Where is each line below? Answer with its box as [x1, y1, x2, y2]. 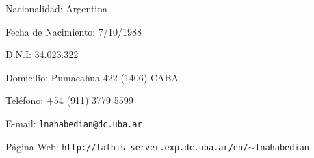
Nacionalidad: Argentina [5, 1, 108, 15]
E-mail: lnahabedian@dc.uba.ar [5, 116, 142, 130]
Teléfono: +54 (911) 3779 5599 [5, 93, 133, 107]
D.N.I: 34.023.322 [5, 47, 79, 62]
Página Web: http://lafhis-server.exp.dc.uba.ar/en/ [5, 139, 248, 153]
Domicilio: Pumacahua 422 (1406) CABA [5, 70, 179, 84]
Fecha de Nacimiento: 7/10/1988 [5, 24, 142, 38]
